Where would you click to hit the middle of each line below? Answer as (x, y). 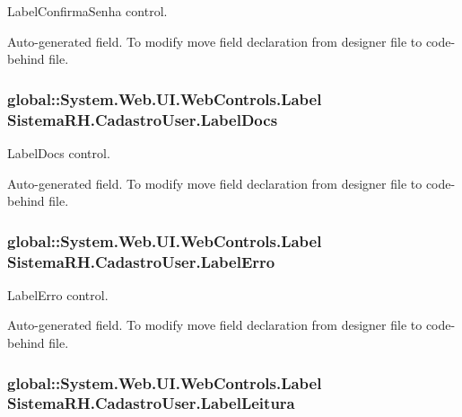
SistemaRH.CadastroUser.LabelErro (141, 261)
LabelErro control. (58, 294)
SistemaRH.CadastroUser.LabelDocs (143, 119)
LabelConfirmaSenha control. (87, 11)
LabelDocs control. (59, 152)
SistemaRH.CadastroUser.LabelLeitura (151, 403)
